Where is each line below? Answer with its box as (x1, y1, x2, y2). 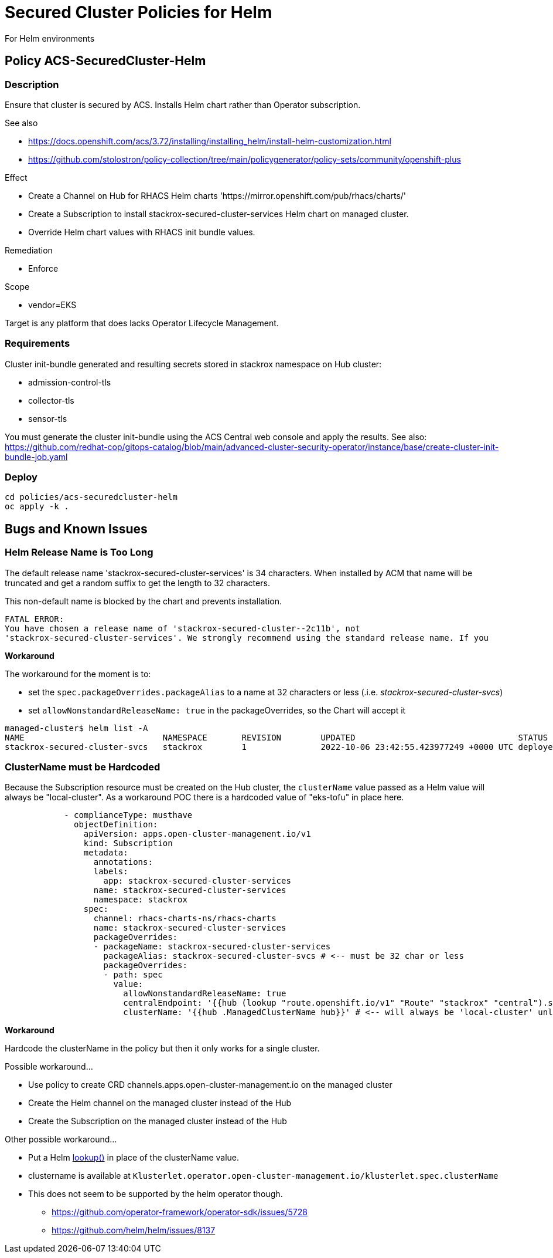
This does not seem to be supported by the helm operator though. (28, 1189, 283, 1199)
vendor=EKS (28, 299, 77, 310)
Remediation (5, 245, 53, 255)
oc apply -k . (5, 502, 69, 512)
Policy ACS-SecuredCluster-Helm (5, 53, 206, 69)
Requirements (5, 337, 70, 350)
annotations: (93, 857, 153, 867)
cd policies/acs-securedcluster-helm (5, 492, 178, 502)
